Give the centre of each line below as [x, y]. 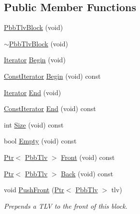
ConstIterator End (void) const [50, 108]
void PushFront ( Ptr [34, 190]
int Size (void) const [34, 124]
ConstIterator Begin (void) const [52, 76]
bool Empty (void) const [40, 141]
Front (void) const [88, 157]
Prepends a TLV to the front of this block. [66, 206]
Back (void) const [87, 173]
